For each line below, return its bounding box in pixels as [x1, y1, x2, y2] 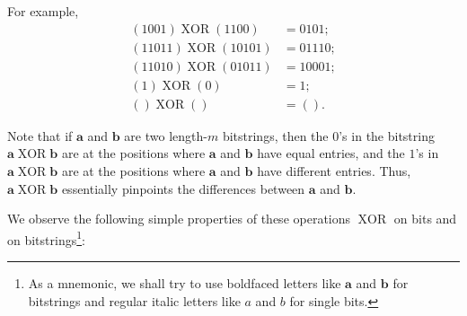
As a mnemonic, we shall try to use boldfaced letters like [28, 273, 341, 292]
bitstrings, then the [222, 126, 329, 145]
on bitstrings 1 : [7, 227, 85, 249]
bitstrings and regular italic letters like [28, 291, 241, 310]
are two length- [124, 126, 207, 145]
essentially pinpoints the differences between [61, 179, 305, 197]
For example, [7, 2, 79, 20]
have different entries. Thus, [257, 161, 411, 180]
